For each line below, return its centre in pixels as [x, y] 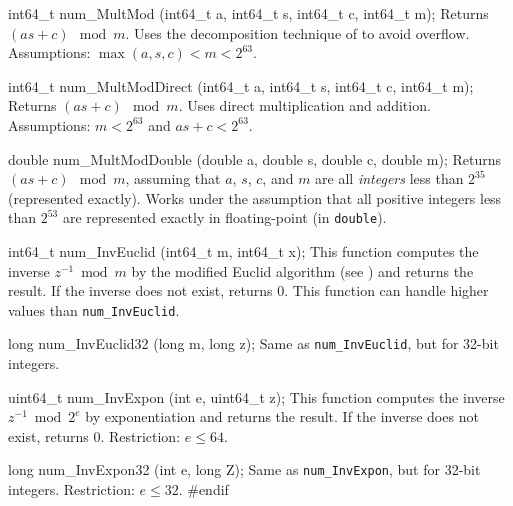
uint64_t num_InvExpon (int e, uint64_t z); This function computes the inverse [256, 396]
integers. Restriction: [71, 489]
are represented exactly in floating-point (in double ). [224, 217]
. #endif [203, 489]
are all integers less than [389, 178]
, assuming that [173, 178]
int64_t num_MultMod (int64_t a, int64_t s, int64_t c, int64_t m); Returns [248, 13]
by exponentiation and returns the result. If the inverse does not [282, 416]
